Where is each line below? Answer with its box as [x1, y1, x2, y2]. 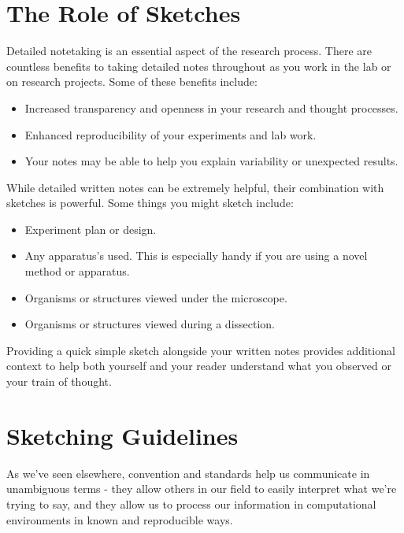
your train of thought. [6, 373, 112, 390]
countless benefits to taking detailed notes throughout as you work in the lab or [6, 57, 391, 74]
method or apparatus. [24, 263, 130, 279]
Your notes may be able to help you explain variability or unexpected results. [24, 153, 398, 169]
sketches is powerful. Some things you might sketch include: [6, 194, 294, 211]
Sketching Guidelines [6, 419, 239, 451]
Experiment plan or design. [24, 220, 157, 237]
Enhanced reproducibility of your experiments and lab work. [24, 126, 317, 143]
